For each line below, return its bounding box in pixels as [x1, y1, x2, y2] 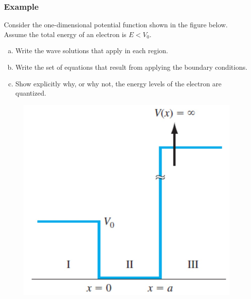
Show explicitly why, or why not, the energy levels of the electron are [15, 78, 222, 88]
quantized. [15, 88, 46, 98]
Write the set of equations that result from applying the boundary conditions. [15, 62, 248, 72]
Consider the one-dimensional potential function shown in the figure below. [4, 20, 228, 30]
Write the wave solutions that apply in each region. [15, 45, 168, 56]
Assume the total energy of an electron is [4, 29, 126, 39]
